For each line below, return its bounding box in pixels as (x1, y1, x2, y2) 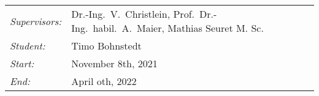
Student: (10, 39, 45, 53)
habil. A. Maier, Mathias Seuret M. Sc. (93, 21, 264, 35)
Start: (10, 56, 34, 70)
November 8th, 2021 (71, 56, 158, 70)
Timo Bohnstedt (71, 39, 142, 53)
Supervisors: (10, 13, 62, 28)
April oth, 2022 (71, 74, 137, 88)
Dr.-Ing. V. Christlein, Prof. (71, 7, 194, 21)
